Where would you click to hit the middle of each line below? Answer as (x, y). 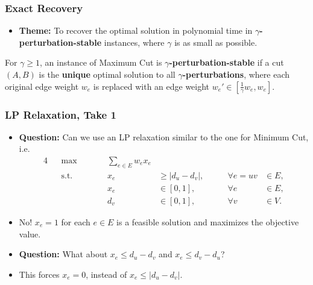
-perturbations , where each (236, 74)
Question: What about (63, 254)
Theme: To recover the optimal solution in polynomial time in (136, 30)
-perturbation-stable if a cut (226, 62)
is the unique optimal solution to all (107, 74)
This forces (39, 274)
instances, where (134, 42)
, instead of (106, 274)
